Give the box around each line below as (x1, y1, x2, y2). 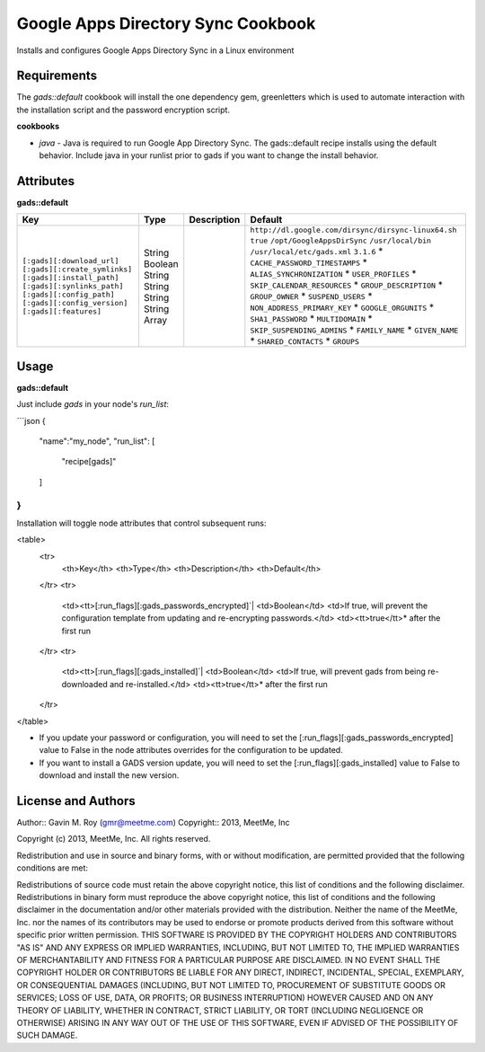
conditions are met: (16, 862, 89, 873)
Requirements (16, 68, 98, 84)
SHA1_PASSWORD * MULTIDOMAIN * (250, 313, 373, 325)
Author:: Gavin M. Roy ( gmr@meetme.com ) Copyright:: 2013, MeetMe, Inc (16, 818, 291, 828)
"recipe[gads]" (61, 456, 117, 467)
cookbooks (16, 121, 60, 132)
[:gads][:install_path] (22, 273, 119, 283)
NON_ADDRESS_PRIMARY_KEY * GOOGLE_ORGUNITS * (250, 301, 435, 314)
